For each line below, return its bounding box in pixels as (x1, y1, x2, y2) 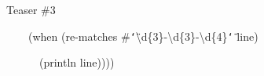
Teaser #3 (6, 2, 56, 17)
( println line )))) (39, 54, 115, 71)
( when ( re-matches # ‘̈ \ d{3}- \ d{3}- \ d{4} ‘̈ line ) (28, 27, 258, 44)
